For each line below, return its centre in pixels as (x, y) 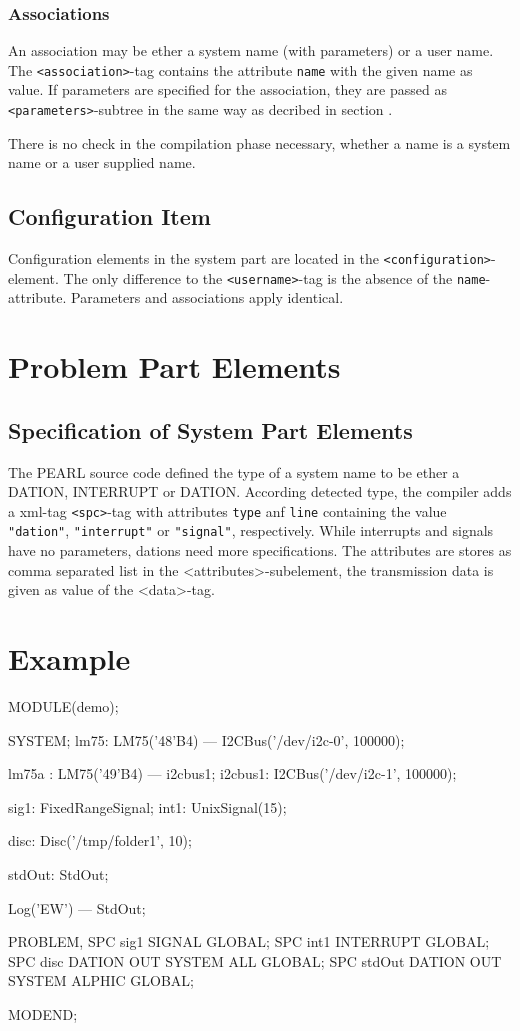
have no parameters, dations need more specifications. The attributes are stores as (260, 550)
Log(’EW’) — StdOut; (77, 907)
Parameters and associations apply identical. (207, 297)
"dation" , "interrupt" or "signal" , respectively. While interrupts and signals (251, 530)
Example (69, 658)
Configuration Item (109, 216)
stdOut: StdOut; (58, 873)
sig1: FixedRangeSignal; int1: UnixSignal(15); (147, 806)
